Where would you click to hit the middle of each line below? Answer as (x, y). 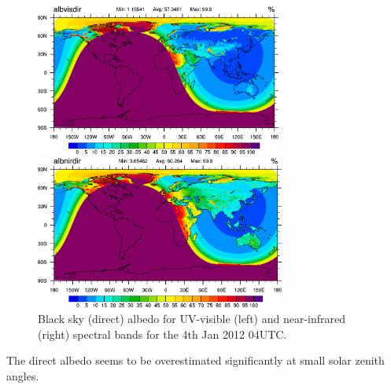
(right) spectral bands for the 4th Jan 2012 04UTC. (162, 334)
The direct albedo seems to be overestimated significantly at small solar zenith (195, 360)
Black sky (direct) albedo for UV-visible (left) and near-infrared (192, 318)
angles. (23, 375)
